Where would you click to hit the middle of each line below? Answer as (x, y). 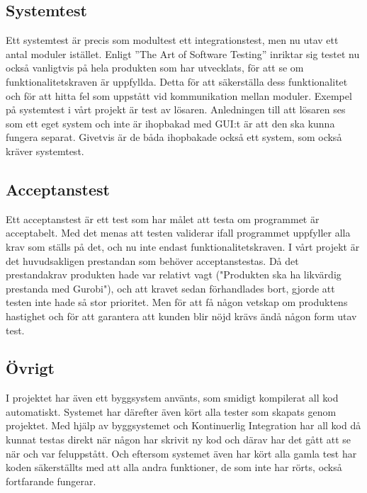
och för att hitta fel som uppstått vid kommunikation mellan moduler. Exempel (179, 95)
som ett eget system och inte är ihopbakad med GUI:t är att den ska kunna (170, 123)
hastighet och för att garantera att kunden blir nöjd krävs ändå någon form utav (181, 316)
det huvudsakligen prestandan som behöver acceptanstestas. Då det (152, 260)
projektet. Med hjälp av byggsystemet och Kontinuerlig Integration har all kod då (183, 425)
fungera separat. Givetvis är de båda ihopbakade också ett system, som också (174, 137)
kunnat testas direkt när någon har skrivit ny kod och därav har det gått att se (179, 440)
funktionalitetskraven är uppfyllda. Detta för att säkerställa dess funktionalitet (177, 81)
